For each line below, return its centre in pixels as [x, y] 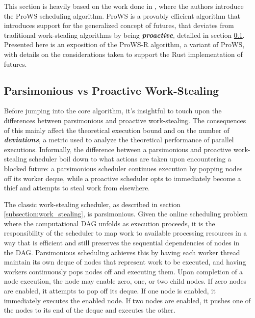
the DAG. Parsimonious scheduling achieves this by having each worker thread [122, 252]
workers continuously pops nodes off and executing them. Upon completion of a [123, 271]
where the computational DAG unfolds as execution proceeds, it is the [110, 223]
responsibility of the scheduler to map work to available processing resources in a [126, 233]
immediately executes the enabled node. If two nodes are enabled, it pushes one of [127, 300]
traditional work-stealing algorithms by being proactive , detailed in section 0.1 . [124, 35]
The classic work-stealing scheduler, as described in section [92, 204]
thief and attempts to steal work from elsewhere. [77, 188]
